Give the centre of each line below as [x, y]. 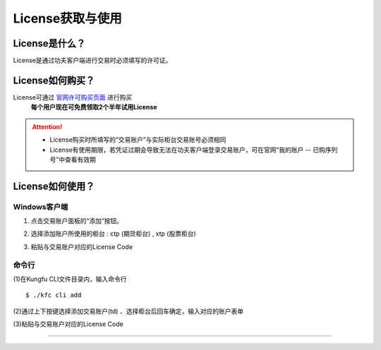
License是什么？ [49, 43]
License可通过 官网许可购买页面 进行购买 [73, 97]
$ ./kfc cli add [54, 295]
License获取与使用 [68, 18]
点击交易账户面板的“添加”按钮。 [77, 221]
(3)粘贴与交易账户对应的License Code [68, 324]
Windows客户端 [41, 207]
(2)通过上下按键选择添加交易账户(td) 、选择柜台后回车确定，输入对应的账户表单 [128, 311]
